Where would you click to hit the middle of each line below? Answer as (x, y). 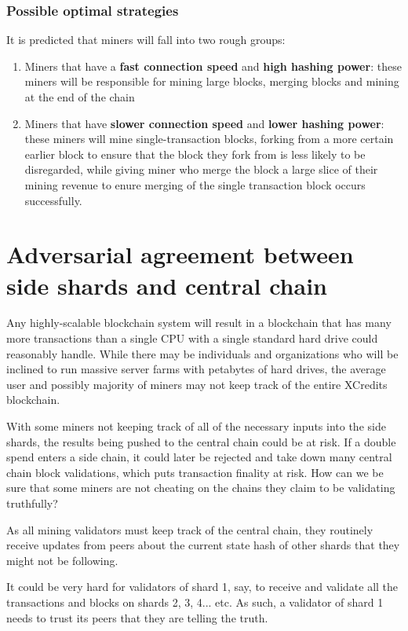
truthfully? (32, 503)
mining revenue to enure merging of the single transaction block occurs (195, 184)
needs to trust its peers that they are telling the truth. (137, 617)
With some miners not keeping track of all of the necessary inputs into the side (196, 426)
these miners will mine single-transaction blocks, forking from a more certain (209, 139)
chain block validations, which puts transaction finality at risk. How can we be (195, 472)
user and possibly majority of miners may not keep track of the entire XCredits (197, 384)
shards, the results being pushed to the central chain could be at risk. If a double (201, 441)
